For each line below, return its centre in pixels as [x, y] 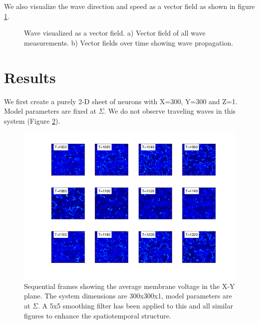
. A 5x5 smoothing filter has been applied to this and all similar [135, 305]
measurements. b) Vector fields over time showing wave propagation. [129, 42]
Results [30, 77]
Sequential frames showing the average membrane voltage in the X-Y [129, 286]
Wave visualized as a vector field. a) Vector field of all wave [115, 33]
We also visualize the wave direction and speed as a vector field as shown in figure [129, 6]
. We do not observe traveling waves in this [170, 111]
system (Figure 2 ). [32, 120]
